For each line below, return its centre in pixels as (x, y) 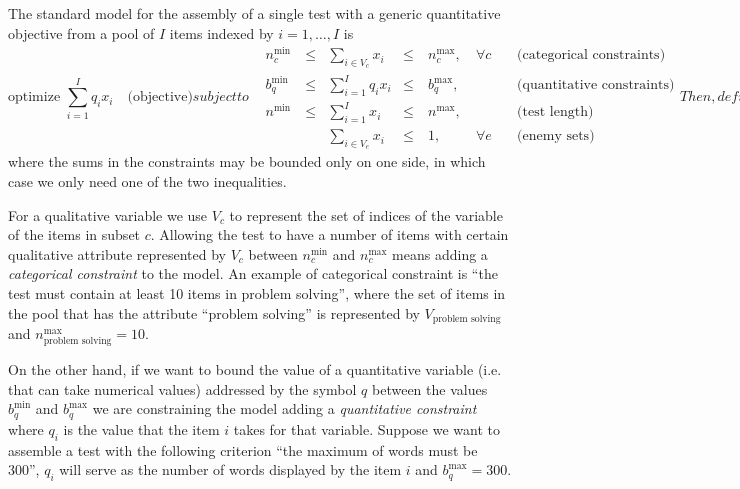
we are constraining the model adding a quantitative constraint (284, 408)
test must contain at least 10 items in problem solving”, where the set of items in (257, 292)
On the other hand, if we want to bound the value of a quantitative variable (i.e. (255, 369)
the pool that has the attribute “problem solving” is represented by (214, 312)
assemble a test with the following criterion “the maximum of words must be (243, 449)
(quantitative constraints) (596, 85)
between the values (430, 388)
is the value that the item (141, 428)
